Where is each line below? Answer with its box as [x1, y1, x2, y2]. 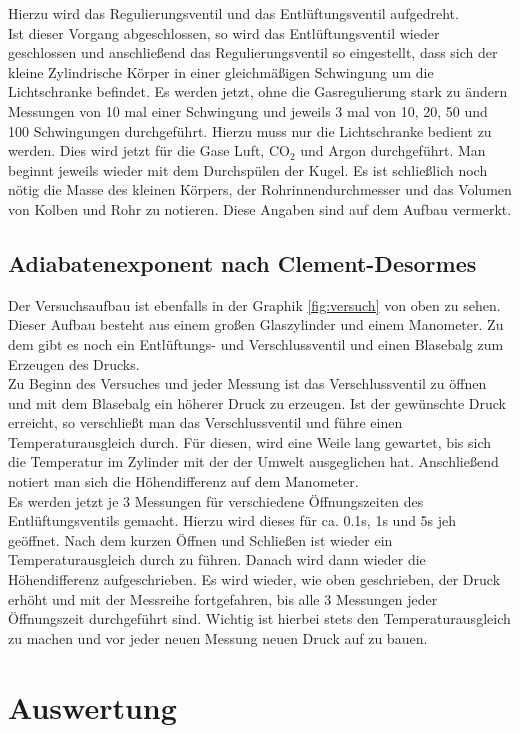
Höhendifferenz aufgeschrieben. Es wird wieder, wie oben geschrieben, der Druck [8, 569, 501, 590]
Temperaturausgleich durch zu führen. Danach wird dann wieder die [8, 549, 426, 570]
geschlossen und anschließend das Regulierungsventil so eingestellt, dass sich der [8, 42, 498, 63]
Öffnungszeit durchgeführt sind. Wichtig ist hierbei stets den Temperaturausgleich [8, 608, 511, 629]
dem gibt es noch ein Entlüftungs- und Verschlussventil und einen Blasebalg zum [8, 333, 504, 354]
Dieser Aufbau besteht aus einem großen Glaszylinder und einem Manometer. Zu [8, 314, 504, 335]
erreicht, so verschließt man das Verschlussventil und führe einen [8, 412, 403, 433]
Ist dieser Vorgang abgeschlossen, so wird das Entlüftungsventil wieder [8, 22, 440, 43]
